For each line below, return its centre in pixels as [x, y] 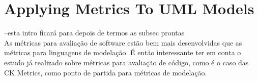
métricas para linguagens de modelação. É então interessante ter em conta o [123, 52]
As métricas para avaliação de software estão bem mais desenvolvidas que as [123, 42]
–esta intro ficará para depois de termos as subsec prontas [94, 33]
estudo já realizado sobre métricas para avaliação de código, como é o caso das [126, 62]
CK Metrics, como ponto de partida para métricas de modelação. [106, 72]
